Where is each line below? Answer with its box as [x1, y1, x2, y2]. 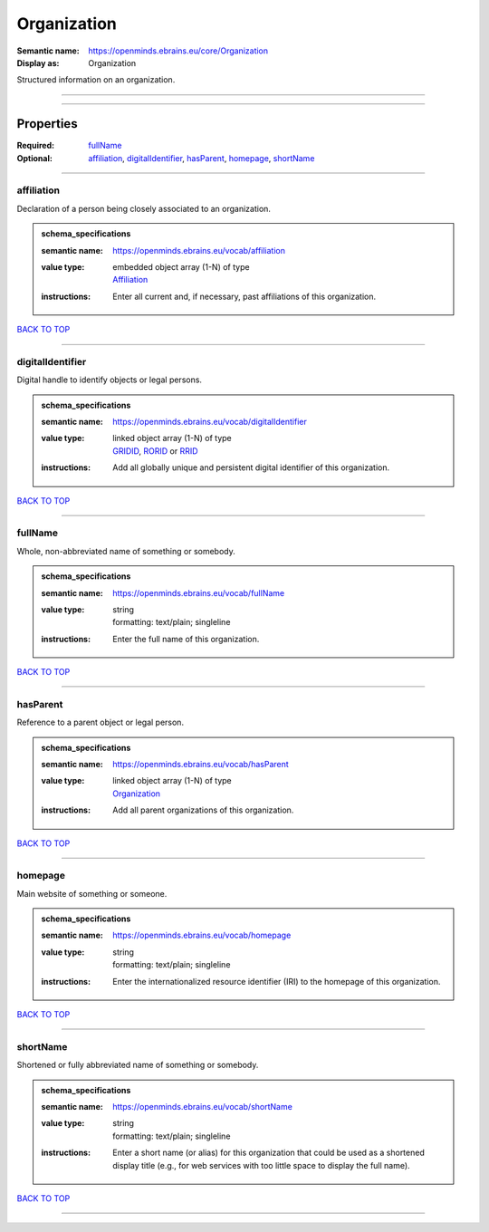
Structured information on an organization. [16, 74, 176, 85]
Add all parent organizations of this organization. [112, 804, 294, 815]
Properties [16, 116, 78, 131]
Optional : [16, 152, 53, 163]
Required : [16, 140, 54, 151]
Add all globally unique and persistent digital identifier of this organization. [112, 462, 390, 473]
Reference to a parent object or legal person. [16, 717, 185, 728]
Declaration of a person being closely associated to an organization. [16, 203, 272, 214]
